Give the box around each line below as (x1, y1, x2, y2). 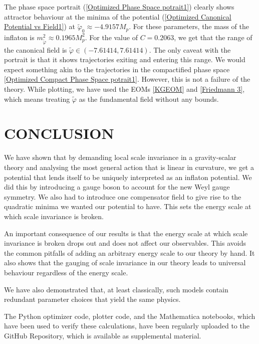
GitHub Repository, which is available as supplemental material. (4, 330, 201, 340)
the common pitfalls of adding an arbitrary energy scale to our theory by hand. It (4, 247, 255, 258)
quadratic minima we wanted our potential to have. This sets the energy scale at (4, 201, 251, 212)
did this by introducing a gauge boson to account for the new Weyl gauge (4, 182, 230, 192)
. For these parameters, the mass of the (129, 21, 249, 32)
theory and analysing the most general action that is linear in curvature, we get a (4, 161, 254, 172)
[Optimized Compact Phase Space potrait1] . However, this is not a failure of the (4, 74, 250, 84)
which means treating (4, 93, 70, 104)
